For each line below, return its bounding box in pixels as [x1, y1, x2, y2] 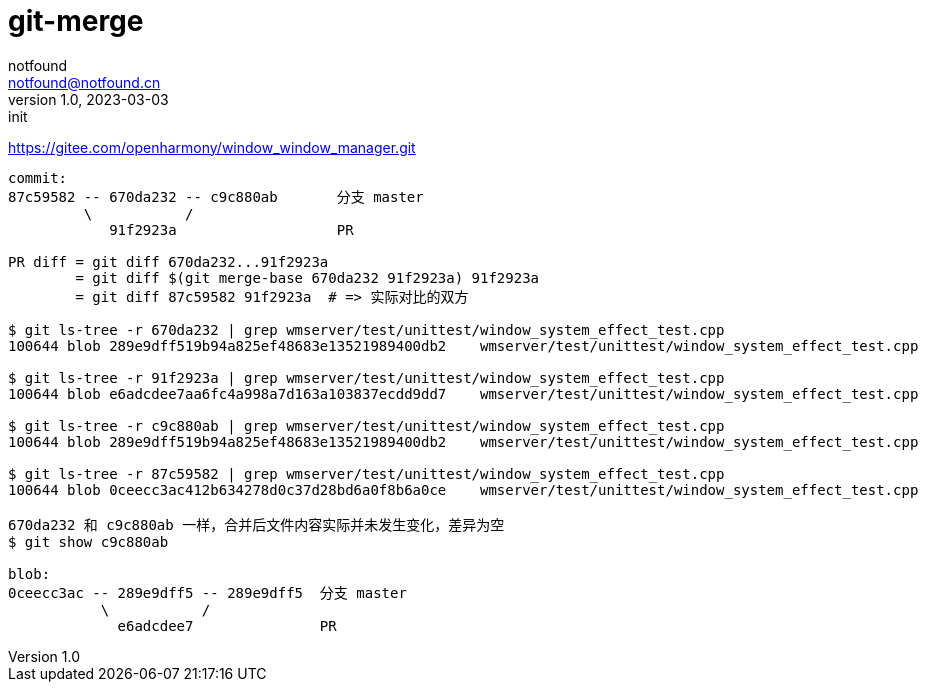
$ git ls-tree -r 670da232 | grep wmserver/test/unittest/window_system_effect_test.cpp [8, 321, 725, 338]
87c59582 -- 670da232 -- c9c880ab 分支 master [8, 188, 424, 205]
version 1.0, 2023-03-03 [8, 90, 169, 108]
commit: [8, 169, 68, 186]
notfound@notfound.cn [8, 73, 161, 91]
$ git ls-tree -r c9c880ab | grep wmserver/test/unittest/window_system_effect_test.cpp [8, 417, 725, 434]
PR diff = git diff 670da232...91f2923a [8, 253, 329, 270]
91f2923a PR [109, 221, 354, 238]
